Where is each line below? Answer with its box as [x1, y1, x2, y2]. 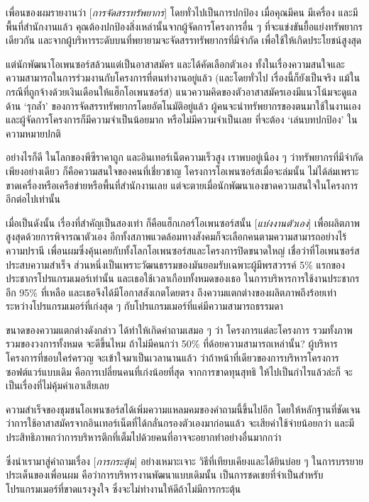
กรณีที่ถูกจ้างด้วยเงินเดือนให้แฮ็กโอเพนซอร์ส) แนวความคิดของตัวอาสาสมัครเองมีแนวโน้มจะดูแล [6, 84, 357, 99]
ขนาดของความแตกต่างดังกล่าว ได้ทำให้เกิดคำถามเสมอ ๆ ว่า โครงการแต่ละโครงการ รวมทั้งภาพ [6, 322, 353, 337]
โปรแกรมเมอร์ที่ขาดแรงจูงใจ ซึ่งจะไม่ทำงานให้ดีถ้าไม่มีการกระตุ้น [6, 481, 241, 496]
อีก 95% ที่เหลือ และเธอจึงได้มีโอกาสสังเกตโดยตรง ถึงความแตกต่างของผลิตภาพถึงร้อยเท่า [6, 284, 337, 299]
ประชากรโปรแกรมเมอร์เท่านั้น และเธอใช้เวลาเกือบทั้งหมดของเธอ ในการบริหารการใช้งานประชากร [6, 271, 360, 286]
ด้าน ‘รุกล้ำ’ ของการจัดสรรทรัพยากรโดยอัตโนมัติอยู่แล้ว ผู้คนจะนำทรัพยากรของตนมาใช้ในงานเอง [6, 98, 361, 113]
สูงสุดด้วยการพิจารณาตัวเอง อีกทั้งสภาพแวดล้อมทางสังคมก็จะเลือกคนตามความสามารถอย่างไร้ [6, 229, 347, 244]
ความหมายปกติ [6, 125, 61, 140]
